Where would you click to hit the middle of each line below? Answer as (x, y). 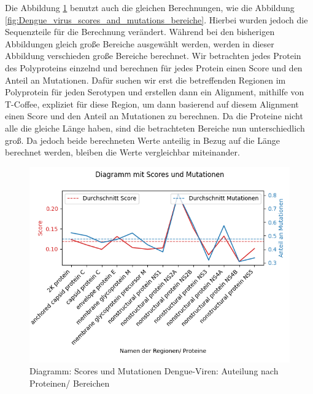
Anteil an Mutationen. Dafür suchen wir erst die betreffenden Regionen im (145, 80)
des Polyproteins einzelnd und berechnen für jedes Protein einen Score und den (154, 67)
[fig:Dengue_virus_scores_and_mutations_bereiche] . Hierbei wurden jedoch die (156, 19)
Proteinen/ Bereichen (70, 383)
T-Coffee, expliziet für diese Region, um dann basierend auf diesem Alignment (152, 104)
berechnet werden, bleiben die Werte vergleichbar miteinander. (122, 152)
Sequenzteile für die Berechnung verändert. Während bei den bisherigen (140, 32)
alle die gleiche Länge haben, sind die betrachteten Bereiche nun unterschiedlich (155, 128)
